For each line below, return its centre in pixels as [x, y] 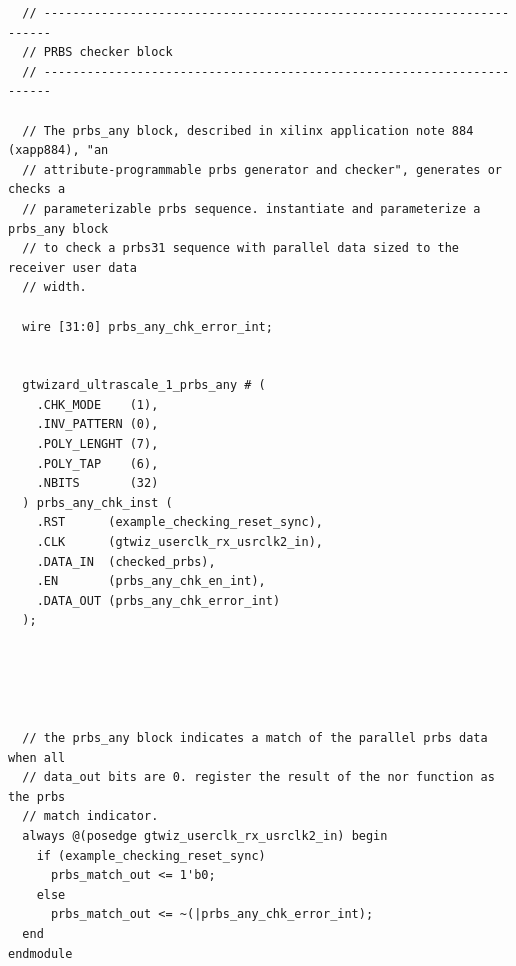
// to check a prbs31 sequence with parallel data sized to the [241, 248]
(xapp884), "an [58, 150]
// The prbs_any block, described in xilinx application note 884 [248, 130]
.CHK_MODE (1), [97, 404]
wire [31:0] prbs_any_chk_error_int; [147, 326]
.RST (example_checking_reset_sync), [179, 522]
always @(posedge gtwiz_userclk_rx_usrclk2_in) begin [205, 835]
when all [37, 757]
